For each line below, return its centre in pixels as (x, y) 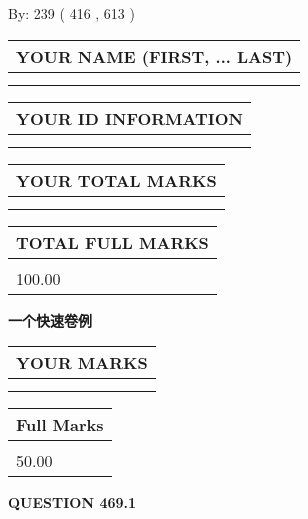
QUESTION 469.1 (72, 502)
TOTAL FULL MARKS (112, 242)
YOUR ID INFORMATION (129, 118)
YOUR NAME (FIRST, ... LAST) (154, 56)
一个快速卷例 (50, 319)
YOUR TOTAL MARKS (116, 180)
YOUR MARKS (82, 363)
